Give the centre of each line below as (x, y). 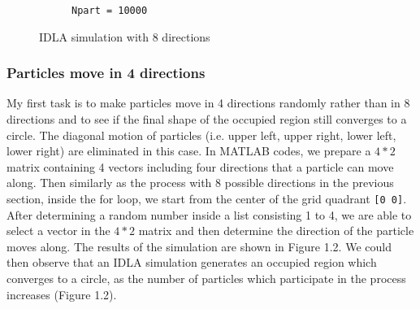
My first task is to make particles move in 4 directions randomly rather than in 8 (208, 103)
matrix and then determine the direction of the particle (276, 231)
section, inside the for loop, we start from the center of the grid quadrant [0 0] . (207, 199)
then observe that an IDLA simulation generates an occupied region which (192, 262)
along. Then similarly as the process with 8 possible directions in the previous (200, 183)
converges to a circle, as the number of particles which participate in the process (206, 279)
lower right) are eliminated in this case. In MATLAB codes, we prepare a (189, 151)
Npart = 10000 (110, 11)
